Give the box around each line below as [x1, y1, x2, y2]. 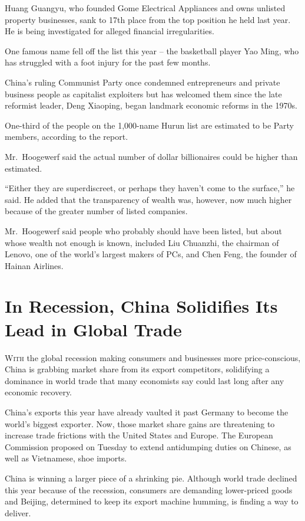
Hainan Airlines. [5, 259, 64, 271]
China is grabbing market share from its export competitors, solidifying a [5, 363, 270, 375]
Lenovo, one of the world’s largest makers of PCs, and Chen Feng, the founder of [5, 248, 297, 260]
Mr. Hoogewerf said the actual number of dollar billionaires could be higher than [5, 150, 298, 162]
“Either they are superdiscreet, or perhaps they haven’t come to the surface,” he [5, 182, 295, 194]
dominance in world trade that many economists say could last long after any [5, 374, 284, 386]
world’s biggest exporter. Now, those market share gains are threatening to [5, 417, 275, 430]
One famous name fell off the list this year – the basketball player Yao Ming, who [5, 44, 299, 57]
